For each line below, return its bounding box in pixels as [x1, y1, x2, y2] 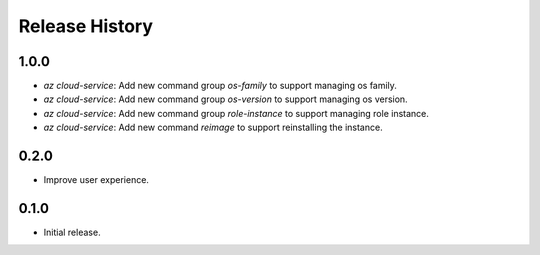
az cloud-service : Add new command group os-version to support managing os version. [43, 93, 409, 105]
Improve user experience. [43, 174, 150, 186]
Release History [18, 15, 154, 37]
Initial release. [43, 226, 101, 239]
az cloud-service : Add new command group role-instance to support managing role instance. [43, 107, 430, 119]
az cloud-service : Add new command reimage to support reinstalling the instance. [43, 121, 384, 134]
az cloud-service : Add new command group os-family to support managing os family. [43, 80, 397, 92]
